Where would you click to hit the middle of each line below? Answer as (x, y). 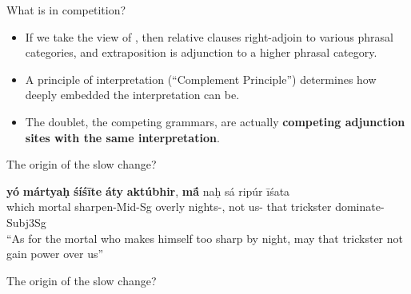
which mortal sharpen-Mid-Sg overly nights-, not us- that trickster (169, 207)
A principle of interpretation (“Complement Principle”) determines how (201, 79)
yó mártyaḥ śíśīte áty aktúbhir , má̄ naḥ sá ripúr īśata (148, 191)
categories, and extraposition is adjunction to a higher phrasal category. (201, 52)
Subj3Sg (26, 222)
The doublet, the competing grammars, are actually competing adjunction (215, 121)
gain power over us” (55, 254)
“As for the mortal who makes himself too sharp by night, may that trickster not (205, 238)
